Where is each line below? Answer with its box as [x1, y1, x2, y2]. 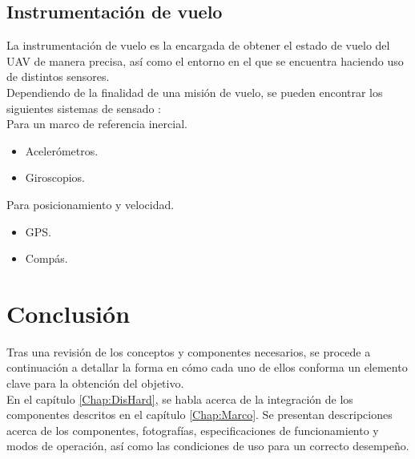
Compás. [25, 250, 68, 267]
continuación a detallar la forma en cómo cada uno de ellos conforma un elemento [6, 359, 408, 376]
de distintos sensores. [6, 68, 110, 85]
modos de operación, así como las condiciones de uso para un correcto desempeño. [6, 437, 409, 454]
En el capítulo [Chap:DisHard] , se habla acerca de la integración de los [6, 390, 353, 407]
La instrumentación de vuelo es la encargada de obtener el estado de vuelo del [6, 37, 390, 54]
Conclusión [6, 296, 131, 329]
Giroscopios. [25, 169, 85, 186]
